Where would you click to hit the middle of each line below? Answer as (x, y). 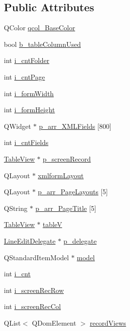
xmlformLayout (61, 175)
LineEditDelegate (30, 240)
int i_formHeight (29, 110)
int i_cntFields (26, 142)
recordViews (108, 322)
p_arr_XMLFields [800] (75, 126)
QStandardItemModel (37, 257)
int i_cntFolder (27, 60)
